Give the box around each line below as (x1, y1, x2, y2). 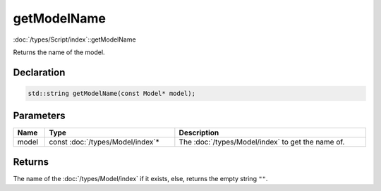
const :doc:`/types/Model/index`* (49, 137, 159, 147)
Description (179, 128, 219, 137)
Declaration (13, 66, 66, 78)
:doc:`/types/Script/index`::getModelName (13, 35, 137, 44)
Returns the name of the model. (13, 48, 105, 56)
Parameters (13, 110, 66, 122)
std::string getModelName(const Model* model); (28, 89, 195, 97)
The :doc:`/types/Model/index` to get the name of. (179, 137, 345, 147)
